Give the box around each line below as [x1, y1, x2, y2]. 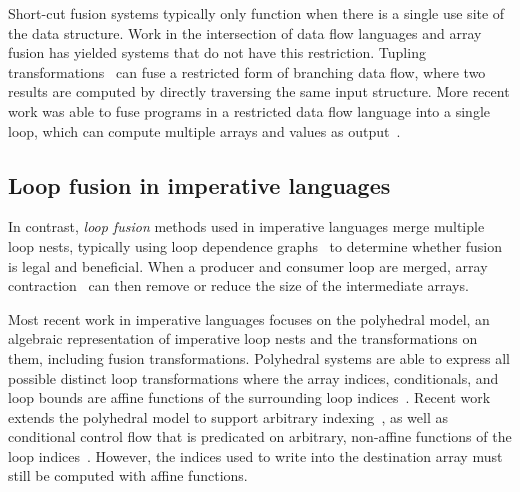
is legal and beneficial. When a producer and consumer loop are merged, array [8, 255, 488, 276]
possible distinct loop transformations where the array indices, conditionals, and [8, 367, 499, 388]
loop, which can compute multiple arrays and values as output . [8, 120, 401, 141]
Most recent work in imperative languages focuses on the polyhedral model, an [8, 308, 490, 329]
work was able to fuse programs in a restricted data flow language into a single [8, 100, 490, 121]
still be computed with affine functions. [8, 465, 248, 486]
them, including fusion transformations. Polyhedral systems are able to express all [8, 347, 510, 368]
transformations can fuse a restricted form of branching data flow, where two [8, 61, 486, 82]
